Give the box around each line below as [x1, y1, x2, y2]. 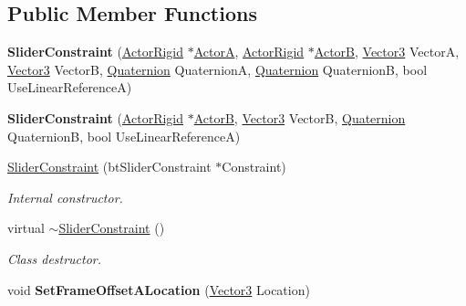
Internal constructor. [7, 187, 123, 206]
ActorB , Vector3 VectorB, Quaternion [193, 108, 406, 127]
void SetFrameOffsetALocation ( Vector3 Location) [7, 280, 310, 299]
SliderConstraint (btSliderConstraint [7, 157, 212, 176]
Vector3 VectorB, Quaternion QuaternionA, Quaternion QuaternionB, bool [7, 59, 428, 79]
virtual [7, 218, 45, 237]
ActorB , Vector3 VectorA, [314, 42, 460, 61]
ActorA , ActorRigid [193, 42, 305, 61]
